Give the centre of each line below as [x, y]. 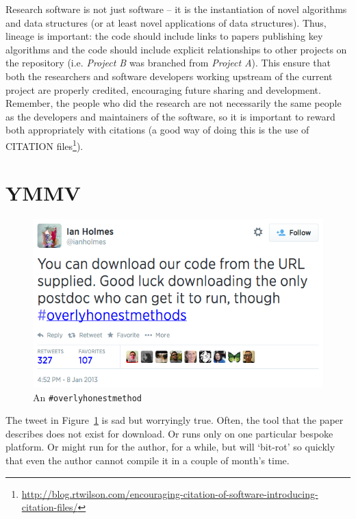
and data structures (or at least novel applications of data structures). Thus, [166, 22]
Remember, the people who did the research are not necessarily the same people [174, 103]
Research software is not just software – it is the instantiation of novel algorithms [176, 9]
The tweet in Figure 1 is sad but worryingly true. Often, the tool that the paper [175, 420]
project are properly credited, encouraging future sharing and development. [163, 89]
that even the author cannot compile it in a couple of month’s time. [148, 460]
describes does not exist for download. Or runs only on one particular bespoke [169, 433]
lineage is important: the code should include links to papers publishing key [164, 36]
